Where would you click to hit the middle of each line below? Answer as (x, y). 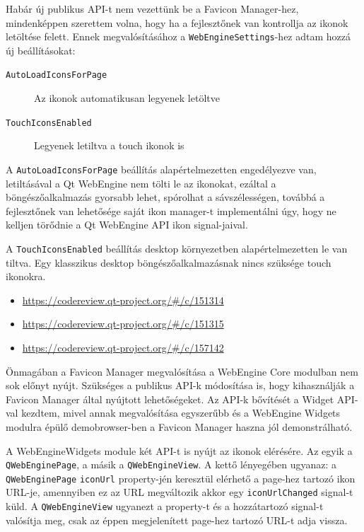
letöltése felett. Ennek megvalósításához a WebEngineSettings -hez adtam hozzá (178, 36)
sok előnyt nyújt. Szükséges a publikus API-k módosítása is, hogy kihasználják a (180, 385)
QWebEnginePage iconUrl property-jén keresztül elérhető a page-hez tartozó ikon (181, 478)
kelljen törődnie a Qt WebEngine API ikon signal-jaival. (127, 225)
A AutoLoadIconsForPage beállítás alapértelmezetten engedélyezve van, (161, 169)
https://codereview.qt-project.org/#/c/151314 (123, 300)
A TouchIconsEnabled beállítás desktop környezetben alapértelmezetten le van (177, 248)
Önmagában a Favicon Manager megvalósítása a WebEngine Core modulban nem (182, 371)
